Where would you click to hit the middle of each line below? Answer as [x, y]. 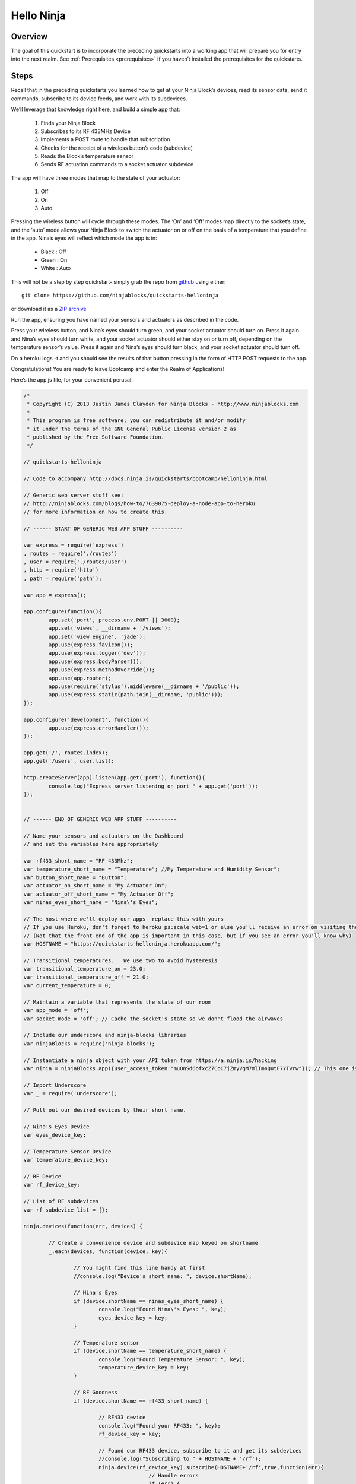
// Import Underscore [55, 1085]
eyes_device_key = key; [133, 1317]
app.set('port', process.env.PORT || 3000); [114, 620]
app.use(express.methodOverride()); [102, 670]
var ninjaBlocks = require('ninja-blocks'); [89, 1044]
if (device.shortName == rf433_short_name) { [141, 1401]
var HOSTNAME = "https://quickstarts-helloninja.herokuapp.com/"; [122, 944]
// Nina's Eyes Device [56, 1127]
